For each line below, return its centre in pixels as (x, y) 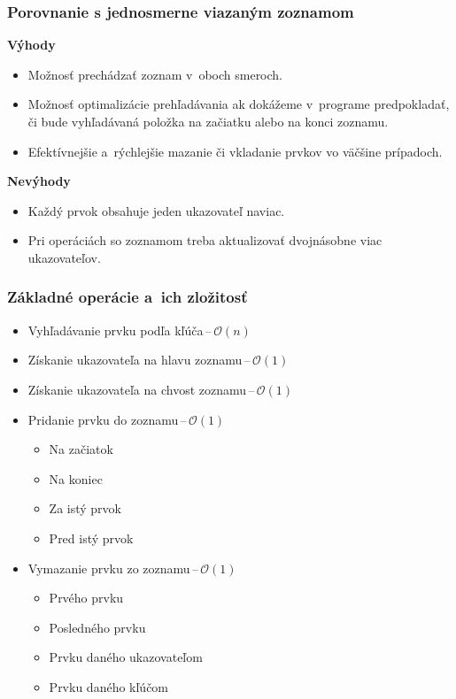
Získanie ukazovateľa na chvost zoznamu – (141, 389)
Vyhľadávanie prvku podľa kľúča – (120, 330)
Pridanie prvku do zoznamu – (107, 419)
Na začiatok (81, 449)
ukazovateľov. (64, 257)
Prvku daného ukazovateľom (126, 657)
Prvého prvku (86, 598)
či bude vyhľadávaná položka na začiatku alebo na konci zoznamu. (208, 121)
